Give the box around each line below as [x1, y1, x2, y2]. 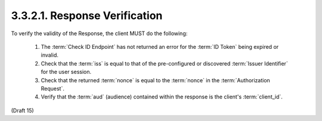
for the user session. [41, 69, 92, 76]
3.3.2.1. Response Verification [11, 9, 163, 22]
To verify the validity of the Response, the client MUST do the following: [11, 30, 188, 37]
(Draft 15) [11, 107, 34, 114]
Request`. [41, 85, 65, 92]
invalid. [41, 51, 59, 59]
